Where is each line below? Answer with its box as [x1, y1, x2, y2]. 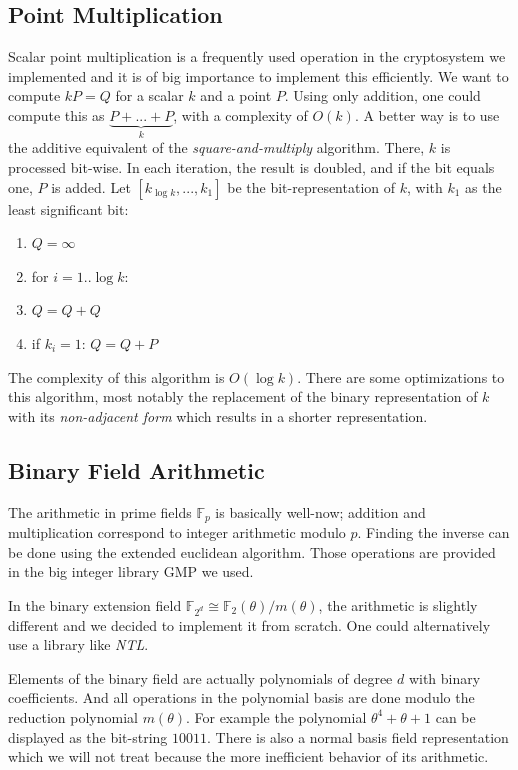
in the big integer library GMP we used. [8, 561, 254, 582]
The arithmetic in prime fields [8, 501, 192, 522]
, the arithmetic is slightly [318, 594, 478, 615]
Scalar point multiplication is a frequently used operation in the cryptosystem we [8, 46, 506, 67]
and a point [200, 85, 272, 106]
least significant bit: [8, 198, 129, 219]
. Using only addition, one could [284, 85, 481, 106]
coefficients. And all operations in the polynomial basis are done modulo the [8, 687, 475, 708]
